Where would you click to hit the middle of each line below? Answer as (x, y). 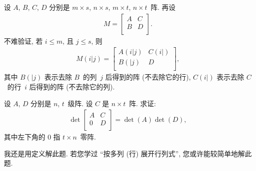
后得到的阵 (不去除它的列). (72, 86)
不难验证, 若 (23, 41)
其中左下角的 (25, 137)
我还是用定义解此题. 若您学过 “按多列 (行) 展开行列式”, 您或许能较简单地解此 (128, 153)
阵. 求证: (143, 103)
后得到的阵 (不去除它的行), (148, 77)
